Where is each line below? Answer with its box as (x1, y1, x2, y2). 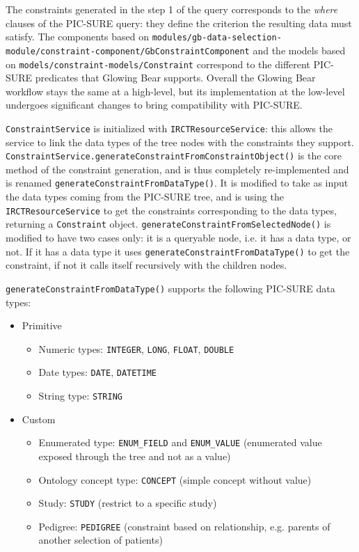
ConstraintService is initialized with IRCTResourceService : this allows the (6, 120, 333, 135)
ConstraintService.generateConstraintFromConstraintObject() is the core (6, 148, 342, 163)
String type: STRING (38, 388, 122, 402)
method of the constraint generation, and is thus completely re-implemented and (6, 161, 349, 176)
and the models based (253, 42, 346, 57)
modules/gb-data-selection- (152, 33, 282, 43)
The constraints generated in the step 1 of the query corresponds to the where (6, 2, 338, 16)
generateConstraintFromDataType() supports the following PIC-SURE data (6, 281, 335, 295)
